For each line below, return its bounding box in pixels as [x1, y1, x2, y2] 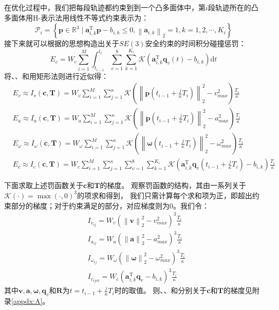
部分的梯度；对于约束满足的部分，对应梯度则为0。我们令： [11, 200, 209, 211]
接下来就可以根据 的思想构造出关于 [4, 38, 119, 49]
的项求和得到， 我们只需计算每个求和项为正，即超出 [77, 190, 252, 200]
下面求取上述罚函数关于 [4, 180, 83, 191]
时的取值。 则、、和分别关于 [114, 285, 207, 296]
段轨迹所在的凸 [208, 2, 258, 12]
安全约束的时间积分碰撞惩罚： [145, 38, 246, 49]
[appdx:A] [11, 296, 43, 306]
